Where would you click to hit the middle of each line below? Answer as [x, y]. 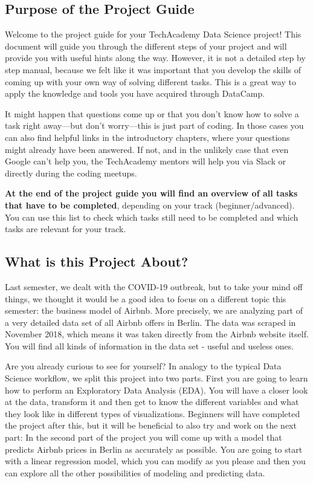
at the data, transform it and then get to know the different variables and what [152, 402]
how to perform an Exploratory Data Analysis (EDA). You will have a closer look [156, 390]
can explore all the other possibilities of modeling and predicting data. [135, 472]
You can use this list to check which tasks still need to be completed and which [152, 217]
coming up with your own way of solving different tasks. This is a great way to [150, 81]
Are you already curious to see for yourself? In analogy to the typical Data [143, 366]
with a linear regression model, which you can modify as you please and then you [155, 461]
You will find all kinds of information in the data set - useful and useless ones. [150, 345]
